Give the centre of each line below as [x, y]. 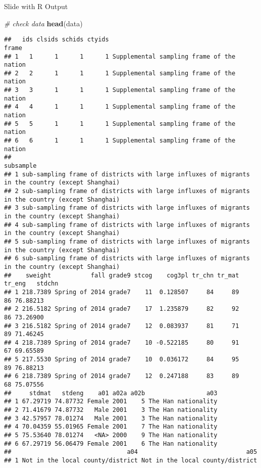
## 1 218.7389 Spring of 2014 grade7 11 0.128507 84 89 [122, 292]
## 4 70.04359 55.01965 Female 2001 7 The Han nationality [111, 427]
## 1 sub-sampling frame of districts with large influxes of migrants [127, 174]
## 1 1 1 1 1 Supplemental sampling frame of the [120, 56]
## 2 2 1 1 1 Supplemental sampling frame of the [120, 73]
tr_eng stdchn [31, 284]
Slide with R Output [36, 6]
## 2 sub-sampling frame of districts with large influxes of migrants [127, 191]
